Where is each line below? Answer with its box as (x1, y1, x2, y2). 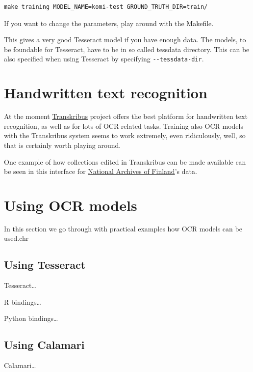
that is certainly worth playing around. (4, 140, 121, 150)
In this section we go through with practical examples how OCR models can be (4, 223, 242, 233)
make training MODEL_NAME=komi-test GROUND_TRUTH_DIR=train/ (4, 3, 208, 10)
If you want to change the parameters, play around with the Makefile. (4, 18, 214, 28)
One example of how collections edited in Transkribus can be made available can (4, 156, 246, 167)
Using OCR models (4, 195, 137, 215)
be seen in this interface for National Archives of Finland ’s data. (4, 166, 197, 176)
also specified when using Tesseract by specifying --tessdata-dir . (4, 54, 204, 64)
